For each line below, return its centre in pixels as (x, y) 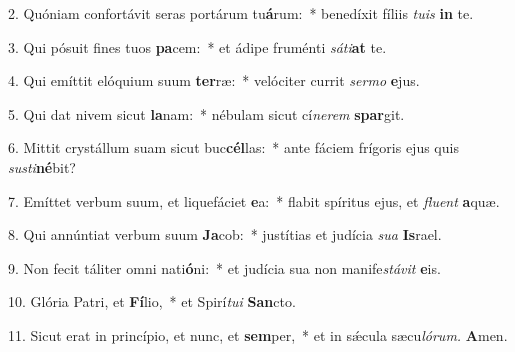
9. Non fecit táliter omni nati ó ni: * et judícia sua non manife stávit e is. (224, 267)
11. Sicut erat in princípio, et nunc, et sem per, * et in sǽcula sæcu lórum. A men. (258, 334)
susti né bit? (42, 166)
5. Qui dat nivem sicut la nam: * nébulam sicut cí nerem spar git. (206, 113)
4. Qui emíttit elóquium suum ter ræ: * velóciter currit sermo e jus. (214, 80)
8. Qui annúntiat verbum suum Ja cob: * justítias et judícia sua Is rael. (225, 234)
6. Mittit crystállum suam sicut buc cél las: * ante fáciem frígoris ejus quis (233, 147)
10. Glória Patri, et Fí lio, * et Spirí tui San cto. (152, 301)
